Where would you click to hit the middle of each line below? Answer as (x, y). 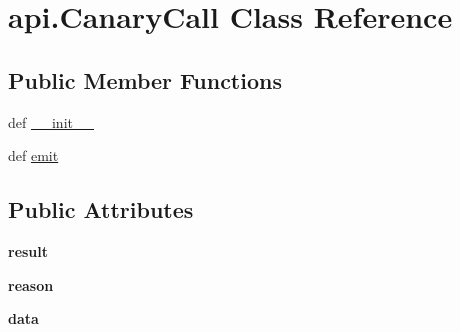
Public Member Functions (145, 79)
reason (31, 284)
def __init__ (51, 121)
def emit (33, 155)
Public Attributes (101, 209)
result (28, 250)
